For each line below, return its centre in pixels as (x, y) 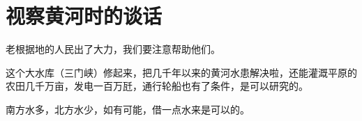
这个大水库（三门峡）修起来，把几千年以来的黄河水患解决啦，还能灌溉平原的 (181, 72)
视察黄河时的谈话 (84, 16)
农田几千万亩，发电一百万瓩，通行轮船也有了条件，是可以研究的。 (157, 86)
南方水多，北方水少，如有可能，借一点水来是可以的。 (128, 109)
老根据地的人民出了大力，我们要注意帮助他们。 (113, 49)
